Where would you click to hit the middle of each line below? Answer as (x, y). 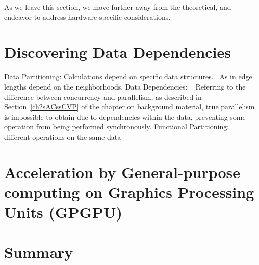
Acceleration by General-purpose (122, 172)
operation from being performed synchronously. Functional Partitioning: (117, 127)
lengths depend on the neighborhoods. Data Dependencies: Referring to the (125, 86)
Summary (39, 252)
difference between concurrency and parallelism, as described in (103, 96)
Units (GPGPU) (63, 212)
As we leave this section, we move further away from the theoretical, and (118, 7)
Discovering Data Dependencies (118, 52)
